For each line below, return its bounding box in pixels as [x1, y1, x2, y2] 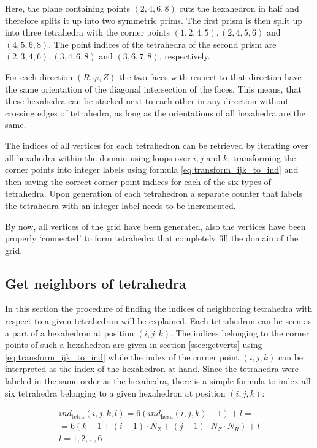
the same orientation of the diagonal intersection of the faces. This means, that [5, 82, 302, 95]
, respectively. [159, 50, 210, 63]
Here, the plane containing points [5, 2, 130, 14]
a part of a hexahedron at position [5, 326, 134, 339]
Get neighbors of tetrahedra [5, 273, 186, 292]
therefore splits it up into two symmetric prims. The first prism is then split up [5, 13, 303, 26]
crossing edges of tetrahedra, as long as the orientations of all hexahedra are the [5, 106, 305, 119]
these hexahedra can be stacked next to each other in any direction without [5, 94, 289, 107]
